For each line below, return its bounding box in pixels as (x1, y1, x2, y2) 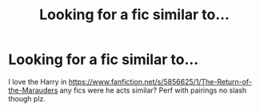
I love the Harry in (8, 77, 67, 86)
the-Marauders (8, 85, 58, 95)
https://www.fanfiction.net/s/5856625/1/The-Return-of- (68, 77, 253, 86)
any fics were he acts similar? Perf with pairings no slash (59, 85, 247, 95)
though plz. (8, 93, 46, 103)
